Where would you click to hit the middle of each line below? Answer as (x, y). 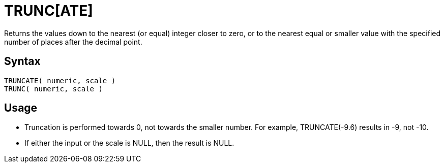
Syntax (22, 61)
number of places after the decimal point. (73, 42)
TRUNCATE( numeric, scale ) (60, 80)
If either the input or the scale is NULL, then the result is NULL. (129, 143)
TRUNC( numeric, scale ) (53, 89)
